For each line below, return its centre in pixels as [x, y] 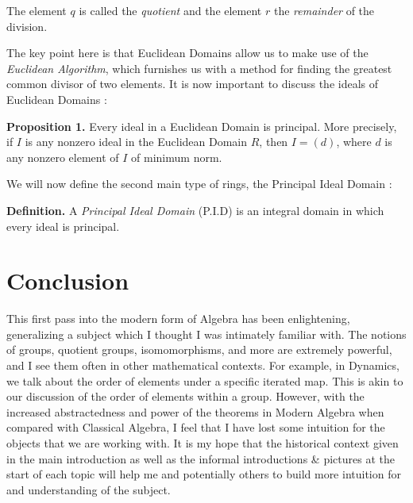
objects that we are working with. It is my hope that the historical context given [203, 443]
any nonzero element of [63, 157]
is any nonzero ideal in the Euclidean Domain [136, 142]
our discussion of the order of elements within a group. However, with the [185, 396]
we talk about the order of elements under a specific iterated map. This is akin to [205, 380]
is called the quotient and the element [170, 10]
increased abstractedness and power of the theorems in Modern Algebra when [195, 411]
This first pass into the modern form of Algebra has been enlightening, [178, 319]
